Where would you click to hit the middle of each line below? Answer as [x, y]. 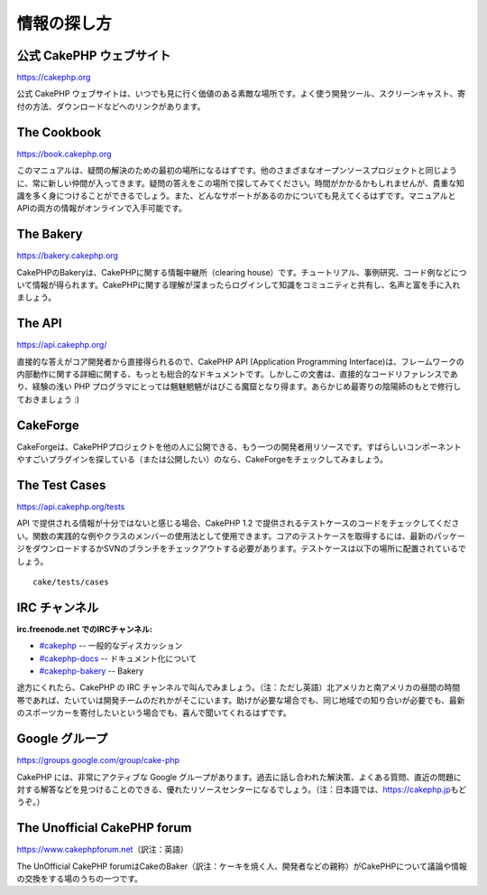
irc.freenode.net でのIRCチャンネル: [85, 629]
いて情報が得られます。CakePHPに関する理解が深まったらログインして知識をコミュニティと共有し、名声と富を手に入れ [239, 285]
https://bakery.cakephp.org [68, 256]
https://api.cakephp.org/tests [71, 507]
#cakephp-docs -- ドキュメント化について [118, 658]
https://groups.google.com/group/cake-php [98, 760]
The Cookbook [59, 132]
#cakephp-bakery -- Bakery [92, 671]
